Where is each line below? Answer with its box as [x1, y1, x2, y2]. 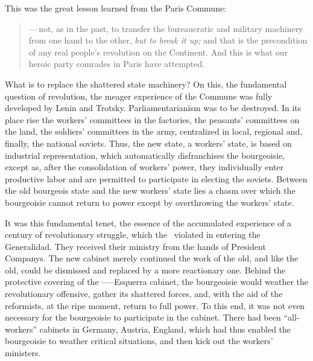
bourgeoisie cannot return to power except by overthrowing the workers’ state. [5, 196, 294, 208]
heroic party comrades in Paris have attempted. [28, 57, 205, 70]
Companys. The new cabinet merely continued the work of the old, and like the [5, 252, 299, 264]
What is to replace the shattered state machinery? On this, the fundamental [5, 77, 287, 90]
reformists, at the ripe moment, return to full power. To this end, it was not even [5, 299, 305, 311]
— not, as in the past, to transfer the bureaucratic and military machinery [28, 22, 303, 34]
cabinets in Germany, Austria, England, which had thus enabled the [39, 322, 291, 335]
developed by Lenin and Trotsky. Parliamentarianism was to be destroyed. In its [5, 101, 302, 114]
